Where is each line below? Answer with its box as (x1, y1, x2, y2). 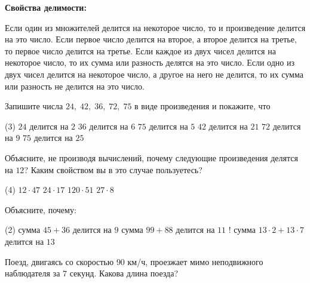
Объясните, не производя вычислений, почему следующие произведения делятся (5, 151, 298, 164)
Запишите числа (5, 100, 63, 112)
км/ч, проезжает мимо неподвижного (127, 255, 263, 267)
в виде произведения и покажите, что (134, 100, 271, 112)
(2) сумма (5, 223, 41, 236)
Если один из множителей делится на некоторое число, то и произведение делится (5, 21, 306, 33)
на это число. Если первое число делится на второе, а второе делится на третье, (5, 33, 297, 45)
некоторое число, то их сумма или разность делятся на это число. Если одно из (5, 56, 294, 69)
